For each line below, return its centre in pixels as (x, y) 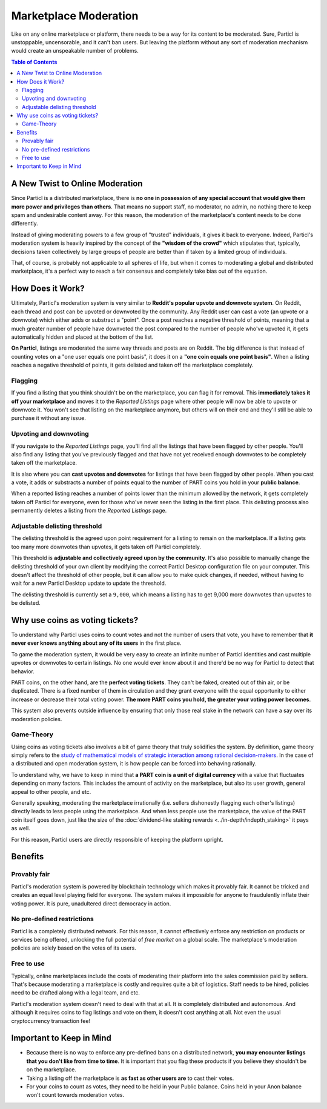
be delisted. (26, 603)
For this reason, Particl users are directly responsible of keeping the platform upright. (117, 839)
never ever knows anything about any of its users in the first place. (96, 643)
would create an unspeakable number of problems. (75, 51)
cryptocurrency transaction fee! (51, 1021)
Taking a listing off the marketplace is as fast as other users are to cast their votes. (130, 1078)
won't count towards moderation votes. (75, 1095)
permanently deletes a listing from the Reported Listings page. (89, 511)
